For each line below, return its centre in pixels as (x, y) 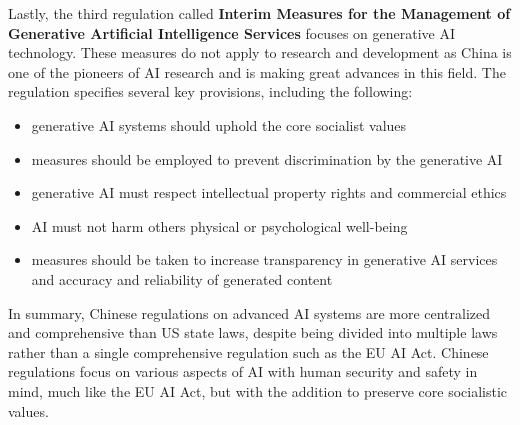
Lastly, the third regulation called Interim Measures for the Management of (259, 13)
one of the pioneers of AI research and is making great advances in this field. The (257, 71)
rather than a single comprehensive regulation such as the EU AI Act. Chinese (248, 351)
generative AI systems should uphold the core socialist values (219, 124)
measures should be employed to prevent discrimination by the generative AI (267, 158)
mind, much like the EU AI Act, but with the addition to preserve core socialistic (258, 390)
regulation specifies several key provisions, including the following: (210, 91)
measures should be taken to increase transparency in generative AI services (264, 259)
